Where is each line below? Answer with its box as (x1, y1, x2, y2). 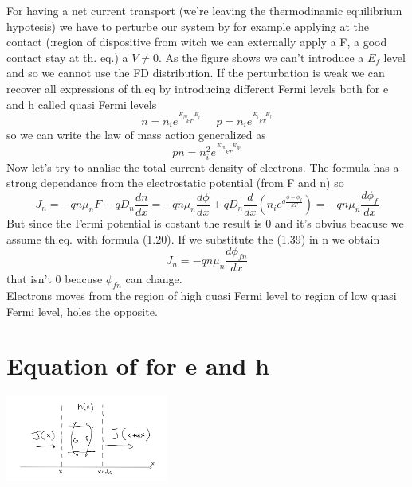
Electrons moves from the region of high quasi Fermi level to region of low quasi (6, 287, 397, 304)
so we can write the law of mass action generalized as (6, 127, 266, 143)
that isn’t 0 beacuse (6, 271, 103, 287)
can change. (125, 271, 182, 287)
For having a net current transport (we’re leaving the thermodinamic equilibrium (6, 2, 402, 18)
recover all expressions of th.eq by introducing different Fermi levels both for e (6, 80, 389, 96)
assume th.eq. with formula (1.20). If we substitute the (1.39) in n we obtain (6, 230, 380, 247)
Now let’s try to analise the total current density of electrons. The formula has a (6, 158, 399, 175)
